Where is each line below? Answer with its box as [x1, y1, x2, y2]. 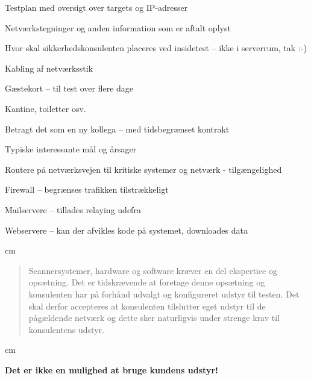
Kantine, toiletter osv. [5, 102, 86, 114]
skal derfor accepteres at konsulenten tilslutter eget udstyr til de [28, 299, 266, 312]
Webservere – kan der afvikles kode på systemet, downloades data [5, 223, 248, 236]
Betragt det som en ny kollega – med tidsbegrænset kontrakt [5, 122, 230, 135]
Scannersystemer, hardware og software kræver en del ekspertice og [28, 264, 277, 276]
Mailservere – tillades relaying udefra [5, 203, 141, 216]
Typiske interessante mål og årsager [5, 143, 137, 155]
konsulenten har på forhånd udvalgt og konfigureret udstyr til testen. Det [28, 287, 300, 300]
